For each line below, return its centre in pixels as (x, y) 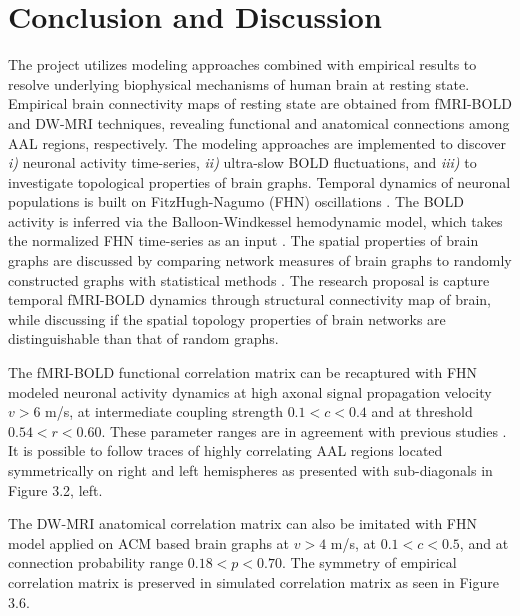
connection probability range (96, 562)
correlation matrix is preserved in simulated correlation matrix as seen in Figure (253, 581)
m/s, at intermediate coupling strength (164, 411)
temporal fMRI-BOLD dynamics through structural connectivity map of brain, (250, 299)
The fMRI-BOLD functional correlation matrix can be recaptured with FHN (243, 372)
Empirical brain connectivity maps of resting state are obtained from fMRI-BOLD (260, 103)
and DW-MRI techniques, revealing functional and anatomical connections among (259, 122)
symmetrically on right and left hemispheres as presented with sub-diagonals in (250, 470)
